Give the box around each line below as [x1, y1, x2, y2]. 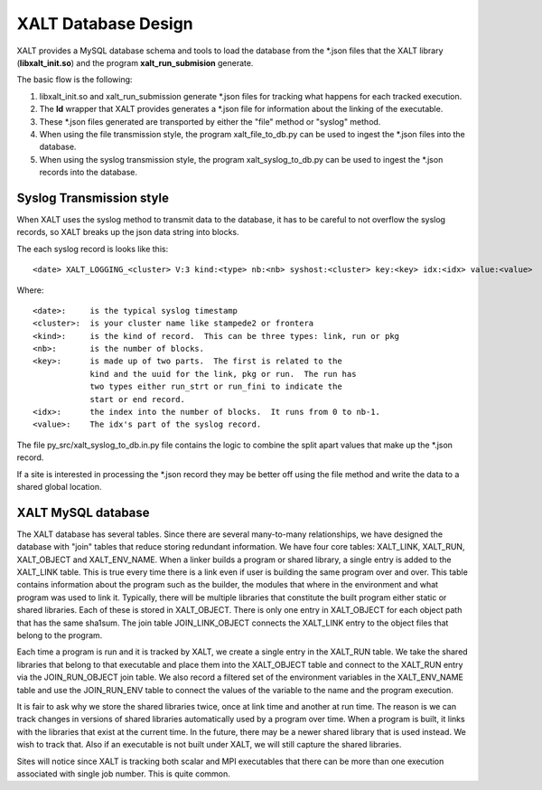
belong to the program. [16, 630, 103, 641]
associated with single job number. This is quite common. [16, 768, 230, 779]
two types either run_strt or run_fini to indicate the [89, 381, 342, 392]
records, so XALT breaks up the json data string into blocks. [16, 227, 239, 238]
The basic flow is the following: [16, 74, 133, 85]
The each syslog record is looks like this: [16, 243, 169, 254]
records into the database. [39, 167, 138, 178]
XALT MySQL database [16, 504, 150, 520]
